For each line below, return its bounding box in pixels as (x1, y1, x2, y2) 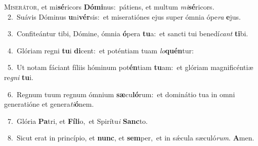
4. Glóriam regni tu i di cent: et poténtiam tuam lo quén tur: (7, 45, 194, 55)
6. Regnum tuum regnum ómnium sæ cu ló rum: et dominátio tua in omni (7, 89, 235, 99)
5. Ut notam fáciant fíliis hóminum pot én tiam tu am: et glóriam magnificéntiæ (7, 62, 253, 72)
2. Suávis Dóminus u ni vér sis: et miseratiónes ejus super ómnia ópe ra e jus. (7, 11, 241, 22)
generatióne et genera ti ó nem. (4, 99, 94, 109)
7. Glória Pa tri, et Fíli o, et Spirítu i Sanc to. (7, 115, 148, 126)
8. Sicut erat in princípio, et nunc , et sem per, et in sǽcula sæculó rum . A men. (7, 132, 254, 143)
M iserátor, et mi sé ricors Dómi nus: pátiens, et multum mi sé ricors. (4, 2, 214, 12)
